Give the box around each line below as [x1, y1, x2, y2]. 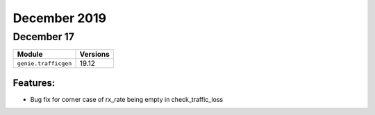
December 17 [12, 30, 75, 43]
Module [17, 49, 43, 59]
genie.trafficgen [17, 60, 72, 67]
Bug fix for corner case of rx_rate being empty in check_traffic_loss [30, 95, 224, 103]
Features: [12, 77, 56, 89]
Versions [79, 49, 110, 59]
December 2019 [12, 10, 107, 26]
